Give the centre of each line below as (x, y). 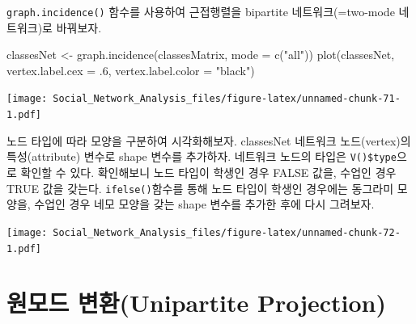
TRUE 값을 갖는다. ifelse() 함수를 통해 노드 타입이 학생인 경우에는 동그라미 (200, 188)
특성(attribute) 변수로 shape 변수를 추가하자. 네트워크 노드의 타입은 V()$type (202, 156)
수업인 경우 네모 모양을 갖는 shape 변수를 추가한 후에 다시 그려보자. (204, 204)
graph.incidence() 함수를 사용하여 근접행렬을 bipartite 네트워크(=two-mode (201, 11)
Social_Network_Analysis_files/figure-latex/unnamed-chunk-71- (227, 99)
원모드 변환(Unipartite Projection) (197, 303)
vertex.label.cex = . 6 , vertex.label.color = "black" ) (131, 70)
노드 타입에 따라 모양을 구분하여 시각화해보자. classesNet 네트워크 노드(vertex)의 (209, 140)
